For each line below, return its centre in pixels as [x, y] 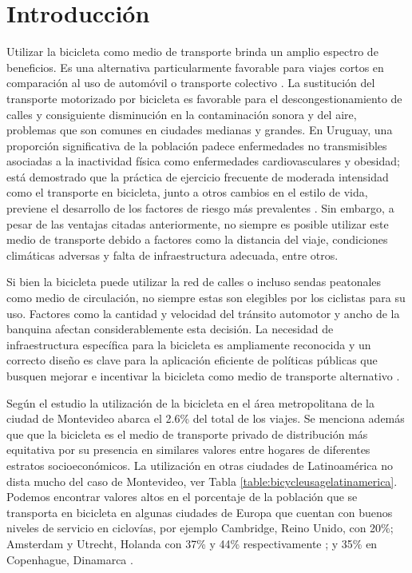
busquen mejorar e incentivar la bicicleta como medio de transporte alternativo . [203, 376]
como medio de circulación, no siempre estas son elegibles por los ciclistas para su [206, 298]
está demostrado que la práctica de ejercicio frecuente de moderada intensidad [198, 176]
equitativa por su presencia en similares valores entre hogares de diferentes [188, 450]
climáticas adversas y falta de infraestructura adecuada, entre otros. [172, 255]
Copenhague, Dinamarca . [70, 559]
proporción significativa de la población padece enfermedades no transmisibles [197, 145]
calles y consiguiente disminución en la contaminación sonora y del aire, [182, 114]
